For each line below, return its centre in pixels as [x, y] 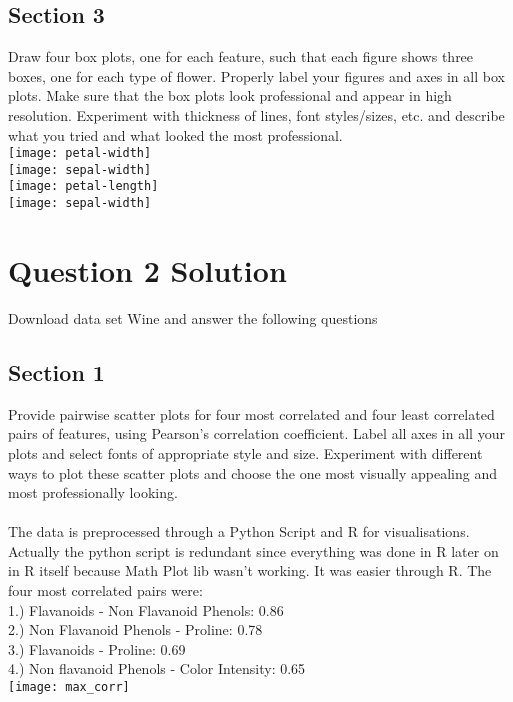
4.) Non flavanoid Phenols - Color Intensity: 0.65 [157, 668]
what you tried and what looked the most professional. [175, 134]
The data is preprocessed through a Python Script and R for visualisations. [239, 531]
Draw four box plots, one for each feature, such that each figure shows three [241, 56]
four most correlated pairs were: [105, 590]
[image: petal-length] [83, 186]
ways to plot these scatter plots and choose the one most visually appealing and [252, 472]
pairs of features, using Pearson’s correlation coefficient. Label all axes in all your [256, 433]
